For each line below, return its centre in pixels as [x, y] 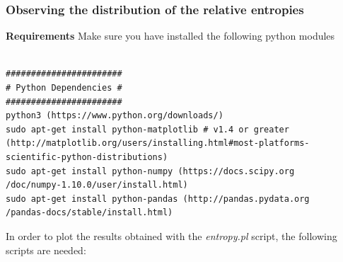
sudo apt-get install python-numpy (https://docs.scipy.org [150, 171]
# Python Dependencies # [64, 88]
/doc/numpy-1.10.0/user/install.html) [97, 185]
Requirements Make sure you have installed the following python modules [170, 36]
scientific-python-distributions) [87, 157]
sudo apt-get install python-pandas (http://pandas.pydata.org [158, 199]
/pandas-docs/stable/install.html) [89, 213]
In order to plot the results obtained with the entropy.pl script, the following [171, 235]
